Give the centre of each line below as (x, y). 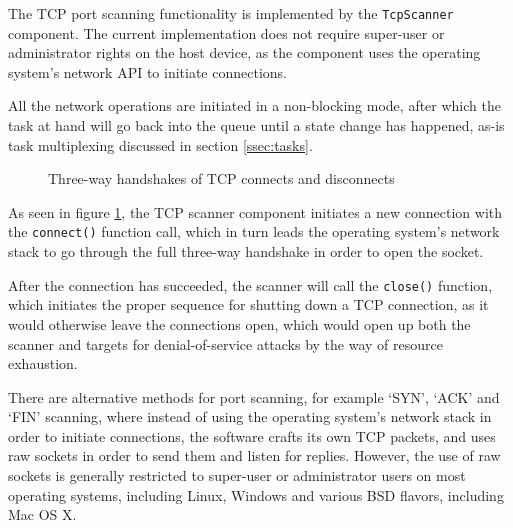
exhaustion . (43, 363)
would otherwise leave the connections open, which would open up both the (239, 323)
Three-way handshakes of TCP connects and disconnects (221, 178)
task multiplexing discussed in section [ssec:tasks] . (160, 144)
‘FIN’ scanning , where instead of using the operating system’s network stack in (250, 416)
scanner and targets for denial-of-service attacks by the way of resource (225, 343)
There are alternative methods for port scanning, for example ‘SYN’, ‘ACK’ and (254, 396)
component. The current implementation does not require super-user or (226, 32)
